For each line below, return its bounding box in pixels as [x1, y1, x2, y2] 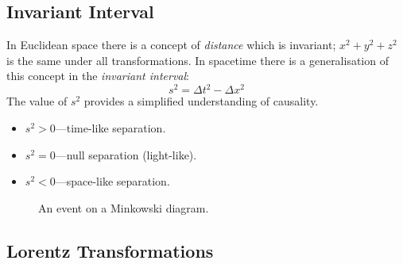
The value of [6, 93, 68, 109]
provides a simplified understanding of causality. [83, 93, 319, 109]
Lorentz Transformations [6, 238, 214, 262]
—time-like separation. [55, 120, 166, 136]
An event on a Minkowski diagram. [38, 199, 209, 216]
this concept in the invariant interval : [6, 67, 189, 84]
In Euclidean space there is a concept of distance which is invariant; [6, 36, 336, 53]
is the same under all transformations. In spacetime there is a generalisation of [6, 52, 389, 68]
